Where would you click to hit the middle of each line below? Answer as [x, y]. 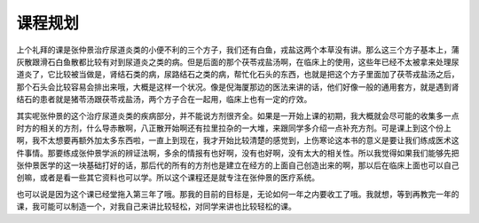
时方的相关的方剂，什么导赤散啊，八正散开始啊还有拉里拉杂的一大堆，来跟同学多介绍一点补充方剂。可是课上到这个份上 [234, 128]
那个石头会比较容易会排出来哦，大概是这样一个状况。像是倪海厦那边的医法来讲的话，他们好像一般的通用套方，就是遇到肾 [238, 87]
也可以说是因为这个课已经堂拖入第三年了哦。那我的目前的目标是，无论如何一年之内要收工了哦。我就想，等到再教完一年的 [238, 194]
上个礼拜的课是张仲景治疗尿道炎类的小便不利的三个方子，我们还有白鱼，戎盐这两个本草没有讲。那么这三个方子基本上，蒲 [238, 50]
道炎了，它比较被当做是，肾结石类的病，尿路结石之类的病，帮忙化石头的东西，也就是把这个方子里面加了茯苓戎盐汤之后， [238, 75]
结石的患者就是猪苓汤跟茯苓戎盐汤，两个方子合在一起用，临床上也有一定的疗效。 [164, 100]
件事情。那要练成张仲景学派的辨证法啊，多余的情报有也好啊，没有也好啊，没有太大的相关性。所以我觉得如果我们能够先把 [238, 153]
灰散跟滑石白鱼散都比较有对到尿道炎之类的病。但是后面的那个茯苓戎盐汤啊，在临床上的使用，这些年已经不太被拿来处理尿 [238, 61]
